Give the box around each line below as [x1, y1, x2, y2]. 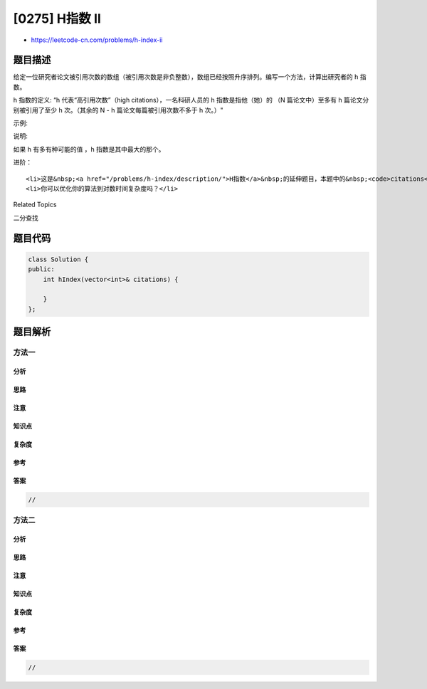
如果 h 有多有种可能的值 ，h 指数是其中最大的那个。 [13, 144, 165, 153]
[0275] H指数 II [13, 11, 101, 26]
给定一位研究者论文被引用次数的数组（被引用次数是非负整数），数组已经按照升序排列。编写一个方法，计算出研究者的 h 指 [13, 73, 367, 81]
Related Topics [13, 200, 57, 209]
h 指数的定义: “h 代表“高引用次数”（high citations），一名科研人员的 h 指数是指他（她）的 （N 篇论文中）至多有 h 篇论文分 [13, 96, 369, 105]
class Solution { [28, 255, 89, 263]
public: [28, 265, 55, 273]
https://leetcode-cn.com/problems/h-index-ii [31, 36, 163, 44]
